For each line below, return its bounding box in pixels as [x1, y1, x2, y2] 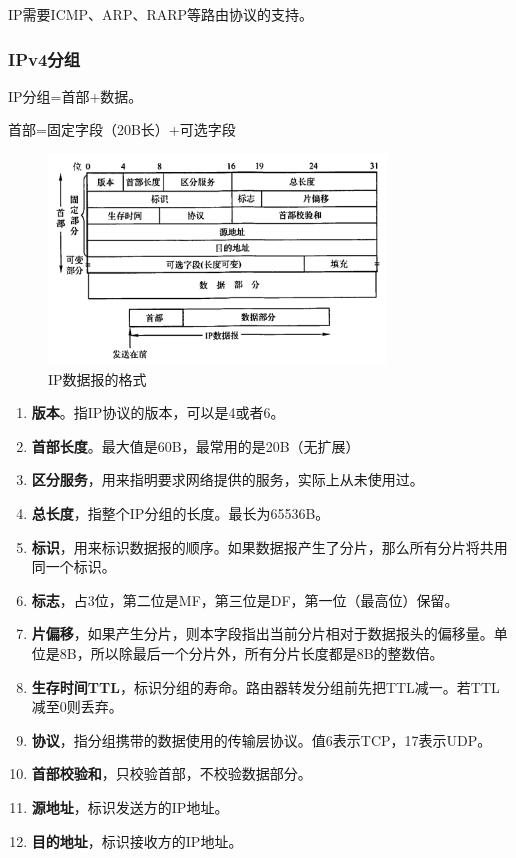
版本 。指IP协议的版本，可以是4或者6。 [31, 402, 285, 423]
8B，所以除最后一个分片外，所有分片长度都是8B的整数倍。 [59, 642, 444, 663]
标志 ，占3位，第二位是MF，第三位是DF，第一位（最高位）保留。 [31, 589, 459, 610]
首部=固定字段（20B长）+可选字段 [8, 119, 236, 140]
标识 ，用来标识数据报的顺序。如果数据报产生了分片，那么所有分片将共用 [31, 536, 508, 557]
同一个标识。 [31, 556, 116, 577]
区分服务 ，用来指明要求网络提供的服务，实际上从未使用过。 [31, 469, 424, 490]
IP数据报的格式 [48, 368, 147, 389]
